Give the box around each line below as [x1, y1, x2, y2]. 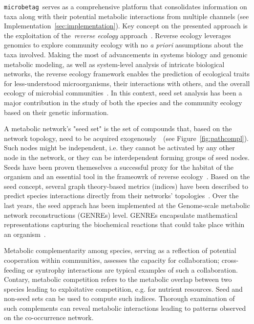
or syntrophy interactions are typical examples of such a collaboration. [27, 264, 238, 275]
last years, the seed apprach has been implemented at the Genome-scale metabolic [4, 200, 250, 210]
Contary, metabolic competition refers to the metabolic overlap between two [4, 274, 232, 284]
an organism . [4, 229, 46, 239]
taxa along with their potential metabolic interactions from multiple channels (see [4, 11, 249, 21]
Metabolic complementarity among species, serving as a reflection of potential [4, 245, 236, 255]
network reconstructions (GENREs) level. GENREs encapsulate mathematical [4, 209, 238, 220]
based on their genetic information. [4, 107, 109, 117]
